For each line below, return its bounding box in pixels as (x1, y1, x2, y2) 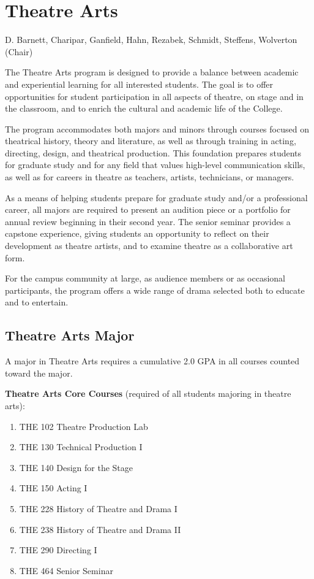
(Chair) (5, 45, 33, 58)
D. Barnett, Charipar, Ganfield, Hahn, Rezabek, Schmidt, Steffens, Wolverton (5, 33, 297, 46)
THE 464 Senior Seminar (19, 564, 113, 577)
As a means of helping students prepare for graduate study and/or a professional (5, 191, 308, 204)
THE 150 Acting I (19, 481, 88, 494)
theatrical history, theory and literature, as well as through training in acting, (5, 134, 296, 147)
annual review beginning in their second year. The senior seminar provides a (5, 215, 291, 228)
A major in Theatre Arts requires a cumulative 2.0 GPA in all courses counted (5, 355, 300, 367)
